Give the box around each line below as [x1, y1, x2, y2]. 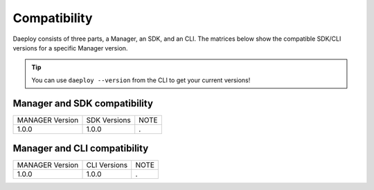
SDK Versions [86, 115, 131, 124]
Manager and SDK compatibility [12, 97, 154, 109]
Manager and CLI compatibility [12, 142, 149, 155]
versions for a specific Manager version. [12, 44, 128, 52]
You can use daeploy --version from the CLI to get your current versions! [31, 76, 251, 84]
